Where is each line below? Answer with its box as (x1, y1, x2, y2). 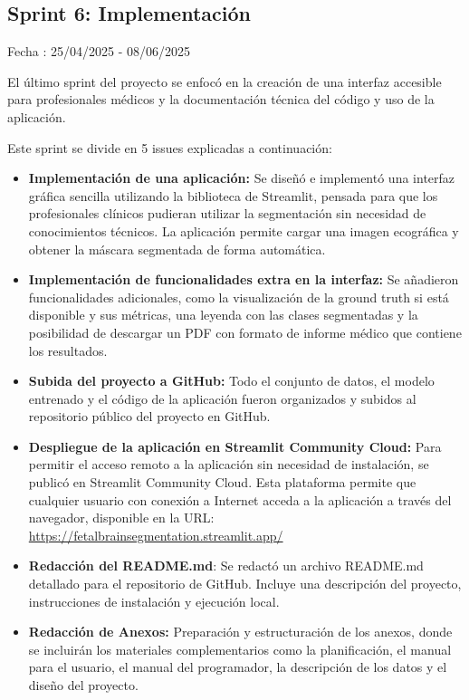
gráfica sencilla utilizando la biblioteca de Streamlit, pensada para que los (28, 186, 438, 205)
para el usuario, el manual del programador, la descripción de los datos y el (28, 657, 447, 676)
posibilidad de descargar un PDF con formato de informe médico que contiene (28, 322, 462, 341)
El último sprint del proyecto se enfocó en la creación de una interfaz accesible (7, 72, 442, 91)
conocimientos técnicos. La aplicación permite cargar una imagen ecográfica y (28, 221, 459, 240)
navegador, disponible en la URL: (28, 508, 215, 527)
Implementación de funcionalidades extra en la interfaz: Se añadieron (28, 270, 459, 289)
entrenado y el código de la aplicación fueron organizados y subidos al (28, 388, 416, 408)
